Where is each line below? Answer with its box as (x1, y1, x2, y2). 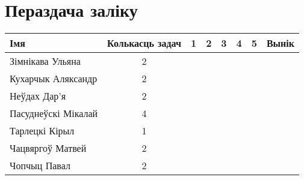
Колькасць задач (107, 36, 181, 50)
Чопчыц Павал (10, 158, 70, 173)
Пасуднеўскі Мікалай (10, 106, 98, 121)
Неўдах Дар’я (10, 89, 66, 103)
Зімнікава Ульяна (10, 54, 81, 68)
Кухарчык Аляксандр (10, 71, 98, 86)
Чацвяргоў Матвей (10, 141, 87, 155)
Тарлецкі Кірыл (10, 124, 75, 138)
